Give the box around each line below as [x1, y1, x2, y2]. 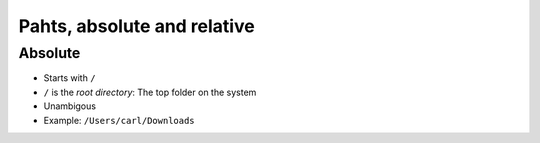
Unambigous [43, 100, 97, 112]
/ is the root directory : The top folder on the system [43, 86, 257, 98]
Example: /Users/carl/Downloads [43, 114, 195, 126]
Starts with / [43, 72, 96, 84]
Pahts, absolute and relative [18, 15, 255, 37]
